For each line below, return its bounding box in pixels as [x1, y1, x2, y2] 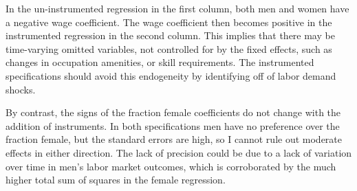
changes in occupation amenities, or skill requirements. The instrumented [6, 55, 314, 69]
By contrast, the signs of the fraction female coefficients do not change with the [6, 105, 341, 120]
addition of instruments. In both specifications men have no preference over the [6, 118, 340, 133]
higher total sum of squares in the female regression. [6, 172, 226, 187]
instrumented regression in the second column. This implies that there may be [6, 28, 335, 43]
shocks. [6, 82, 36, 96]
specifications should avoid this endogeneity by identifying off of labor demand [6, 68, 336, 82]
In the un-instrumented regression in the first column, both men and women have [6, 1, 349, 15]
